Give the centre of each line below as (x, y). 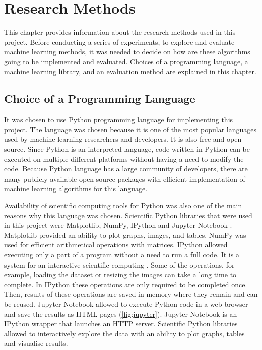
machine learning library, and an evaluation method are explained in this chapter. (130, 71)
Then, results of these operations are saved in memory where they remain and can (131, 294)
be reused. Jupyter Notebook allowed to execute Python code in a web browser (126, 303)
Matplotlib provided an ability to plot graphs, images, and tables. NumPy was (125, 235)
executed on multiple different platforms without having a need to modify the (124, 159)
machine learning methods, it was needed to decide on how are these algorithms (127, 52)
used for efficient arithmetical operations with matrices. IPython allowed (116, 245)
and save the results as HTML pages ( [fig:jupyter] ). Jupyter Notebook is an (121, 314)
